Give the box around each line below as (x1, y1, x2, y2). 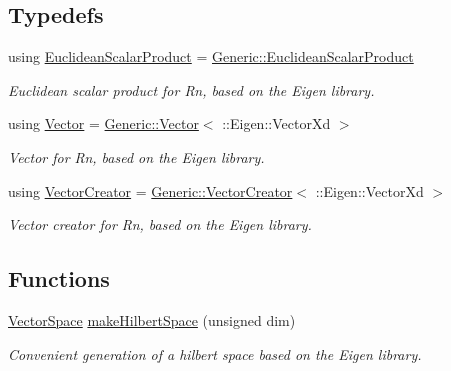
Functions (8, 263, 110, 294)
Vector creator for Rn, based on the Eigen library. (8, 214, 312, 235)
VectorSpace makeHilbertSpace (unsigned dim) (8, 309, 296, 330)
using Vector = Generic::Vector (8, 113, 199, 134)
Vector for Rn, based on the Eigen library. (8, 146, 265, 167)
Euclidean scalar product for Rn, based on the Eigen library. (8, 79, 375, 100)
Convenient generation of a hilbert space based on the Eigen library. (8, 343, 422, 364)
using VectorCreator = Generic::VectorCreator (8, 180, 293, 201)
